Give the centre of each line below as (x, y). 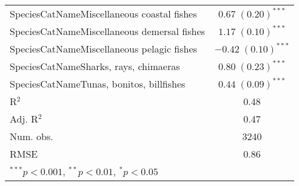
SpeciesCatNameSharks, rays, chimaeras (95, 66)
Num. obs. (32, 136)
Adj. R (24, 119)
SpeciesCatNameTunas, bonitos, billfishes (98, 84)
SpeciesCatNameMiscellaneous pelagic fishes (103, 49)
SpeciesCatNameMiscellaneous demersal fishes (107, 31)
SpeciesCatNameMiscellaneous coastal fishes (103, 14)
